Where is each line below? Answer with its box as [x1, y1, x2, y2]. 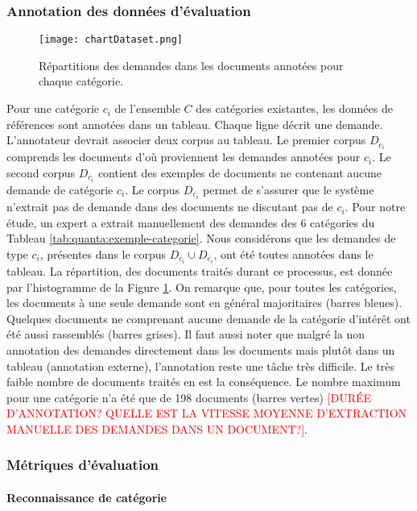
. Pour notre [345, 198, 406, 215]
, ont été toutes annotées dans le [213, 245, 374, 262]
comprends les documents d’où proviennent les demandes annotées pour [6, 148, 361, 165]
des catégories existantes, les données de [196, 100, 393, 117]
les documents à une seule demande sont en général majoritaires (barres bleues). [6, 294, 403, 311]
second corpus [6, 164, 75, 181]
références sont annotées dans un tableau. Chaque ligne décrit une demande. [6, 115, 383, 132]
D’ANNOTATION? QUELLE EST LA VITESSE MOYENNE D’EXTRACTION [6, 405, 407, 422]
